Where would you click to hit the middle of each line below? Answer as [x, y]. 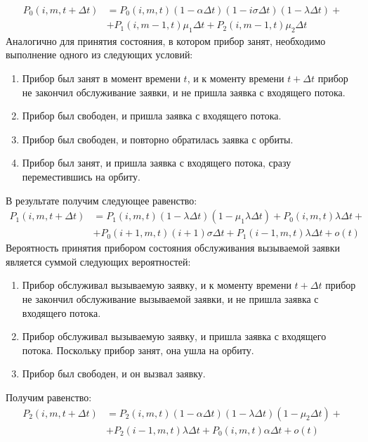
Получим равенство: [49, 397]
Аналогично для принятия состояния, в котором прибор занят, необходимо [166, 40]
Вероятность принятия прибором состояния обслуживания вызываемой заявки [173, 248]
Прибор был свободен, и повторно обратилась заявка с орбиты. [158, 139]
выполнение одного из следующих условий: [99, 54]
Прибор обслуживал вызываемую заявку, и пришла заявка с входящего [174, 336]
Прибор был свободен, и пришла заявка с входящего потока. [152, 116]
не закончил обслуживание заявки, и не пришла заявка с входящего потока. [184, 92]
